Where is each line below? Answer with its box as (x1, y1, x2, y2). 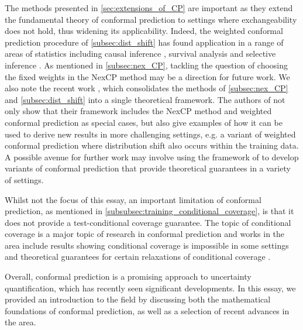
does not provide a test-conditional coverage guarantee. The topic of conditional (5, 216, 291, 228)
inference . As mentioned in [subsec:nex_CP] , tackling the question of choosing (5, 59, 288, 71)
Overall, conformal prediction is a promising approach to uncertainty (5, 270, 252, 283)
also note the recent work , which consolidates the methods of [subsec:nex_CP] (5, 82, 288, 94)
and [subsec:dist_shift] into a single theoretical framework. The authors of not (5, 93, 285, 105)
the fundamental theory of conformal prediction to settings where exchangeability (5, 13, 297, 25)
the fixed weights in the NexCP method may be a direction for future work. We (5, 70, 290, 82)
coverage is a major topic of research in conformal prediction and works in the (5, 228, 285, 240)
